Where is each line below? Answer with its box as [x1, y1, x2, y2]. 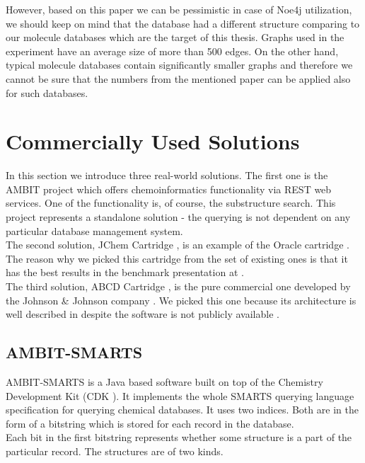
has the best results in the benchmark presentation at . [6, 265, 244, 280]
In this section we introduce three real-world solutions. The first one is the [6, 168, 328, 183]
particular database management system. [6, 223, 183, 238]
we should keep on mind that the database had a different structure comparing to [6, 16, 360, 30]
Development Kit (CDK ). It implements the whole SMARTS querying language [6, 388, 354, 403]
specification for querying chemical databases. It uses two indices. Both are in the [6, 402, 359, 417]
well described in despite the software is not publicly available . [6, 307, 279, 321]
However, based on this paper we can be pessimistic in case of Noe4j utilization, [6, 2, 352, 16]
